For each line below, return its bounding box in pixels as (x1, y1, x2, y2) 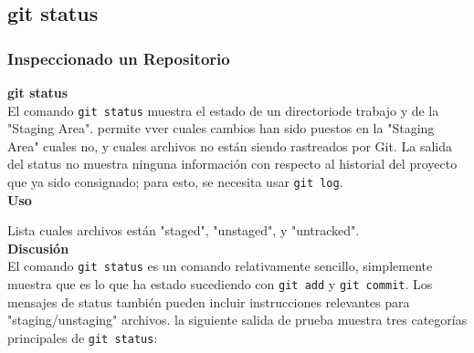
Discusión (7, 238, 69, 257)
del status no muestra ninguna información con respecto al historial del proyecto (7, 154, 458, 173)
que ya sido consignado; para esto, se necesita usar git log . (7, 172, 343, 192)
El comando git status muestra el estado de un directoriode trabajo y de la (7, 100, 439, 119)
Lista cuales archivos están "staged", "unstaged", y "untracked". (7, 221, 360, 240)
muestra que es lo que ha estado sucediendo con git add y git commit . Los (7, 275, 433, 294)
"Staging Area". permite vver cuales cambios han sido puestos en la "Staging (7, 119, 435, 138)
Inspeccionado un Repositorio (7, 47, 230, 69)
